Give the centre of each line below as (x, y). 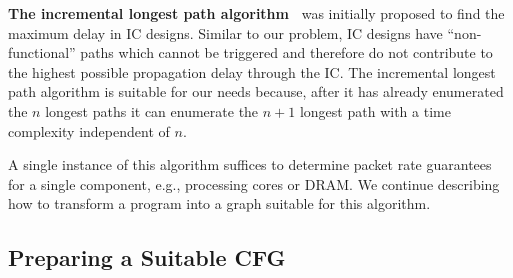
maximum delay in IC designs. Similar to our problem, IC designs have (225, 32)
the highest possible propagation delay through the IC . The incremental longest (252, 71)
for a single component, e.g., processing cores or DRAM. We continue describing (254, 183)
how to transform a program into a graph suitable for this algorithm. (219, 203)
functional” (42, 52)
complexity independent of (89, 130)
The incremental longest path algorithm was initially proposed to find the (256, 13)
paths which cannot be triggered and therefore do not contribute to (286, 52)
